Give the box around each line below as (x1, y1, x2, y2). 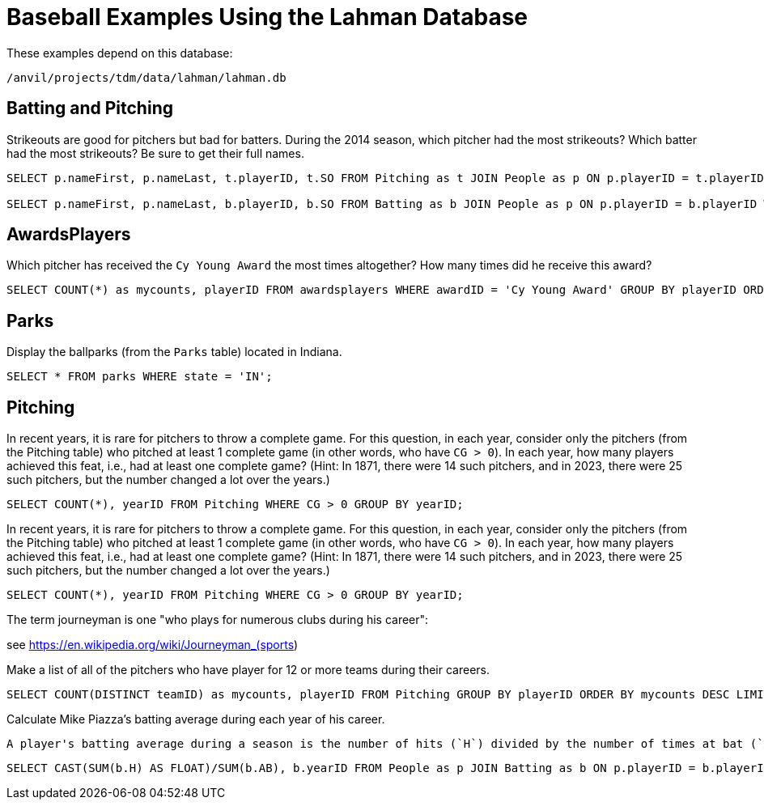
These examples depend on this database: (6, 45, 233, 60)
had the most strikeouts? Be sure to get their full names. (6, 146, 304, 160)
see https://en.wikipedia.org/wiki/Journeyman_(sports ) (6, 638, 299, 652)
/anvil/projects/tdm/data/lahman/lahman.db (6, 70, 286, 84)
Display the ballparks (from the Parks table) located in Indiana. (6, 345, 342, 359)
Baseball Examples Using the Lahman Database (6, 3, 528, 31)
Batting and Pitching (6, 98, 173, 119)
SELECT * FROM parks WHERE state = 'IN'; (6, 370, 273, 384)
